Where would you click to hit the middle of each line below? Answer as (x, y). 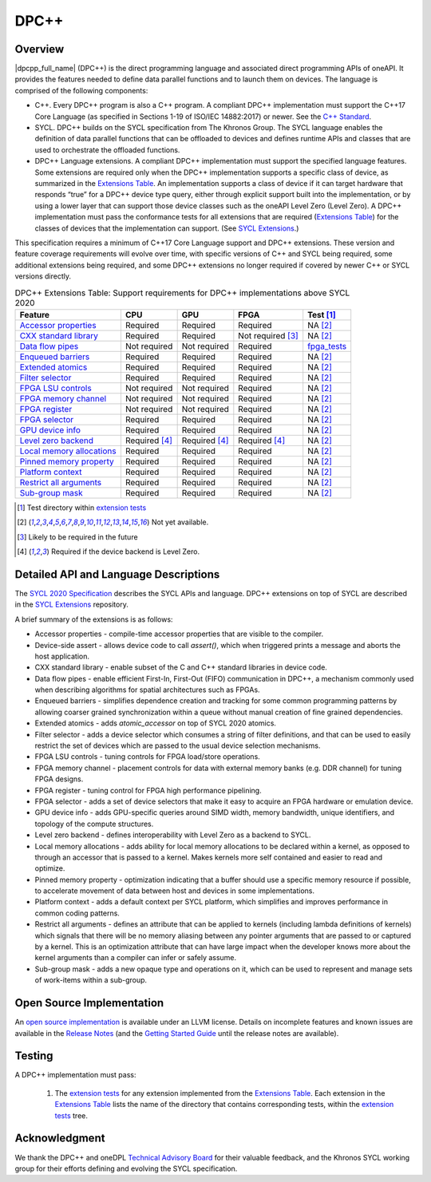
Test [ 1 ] (322, 314)
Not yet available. (180, 522)
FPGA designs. (59, 779)
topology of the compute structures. (94, 824)
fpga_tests (327, 346)
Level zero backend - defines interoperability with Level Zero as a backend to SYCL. (173, 835)
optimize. (50, 868)
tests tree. (71, 1115)
